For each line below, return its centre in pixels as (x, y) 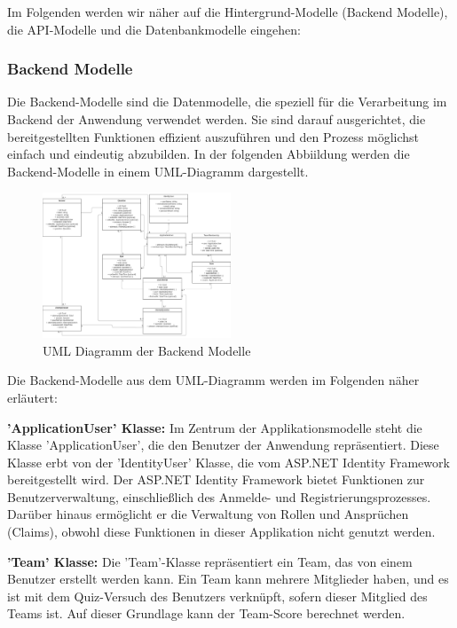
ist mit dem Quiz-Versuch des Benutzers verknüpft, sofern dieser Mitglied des (217, 596)
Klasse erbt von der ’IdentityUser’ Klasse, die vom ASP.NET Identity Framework (228, 462)
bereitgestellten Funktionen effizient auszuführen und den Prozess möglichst (213, 136)
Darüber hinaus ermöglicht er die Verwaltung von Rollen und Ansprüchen (208, 514)
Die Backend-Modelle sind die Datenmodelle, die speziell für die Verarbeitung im (227, 102)
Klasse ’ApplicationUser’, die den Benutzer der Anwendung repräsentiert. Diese (223, 445)
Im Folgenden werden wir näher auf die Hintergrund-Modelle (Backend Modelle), (228, 12)
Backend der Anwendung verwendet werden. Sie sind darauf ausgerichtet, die (217, 119)
